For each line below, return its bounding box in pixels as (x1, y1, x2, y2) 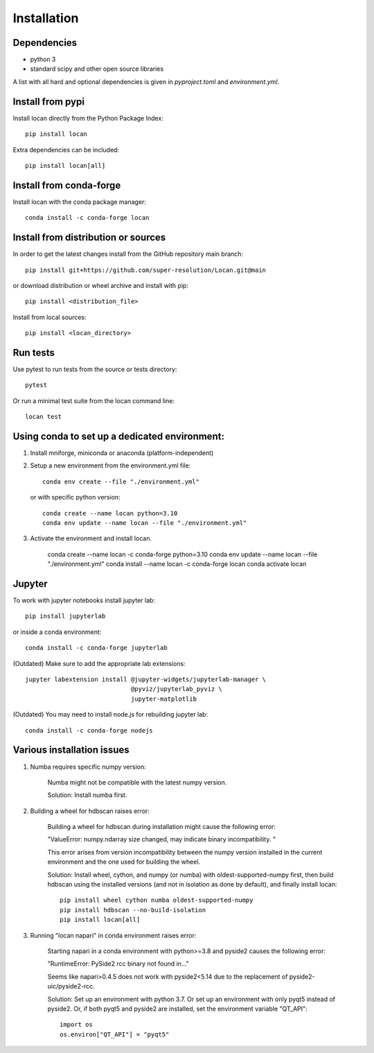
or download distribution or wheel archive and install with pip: (12, 281, 188, 289)
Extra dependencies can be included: (12, 146, 120, 154)
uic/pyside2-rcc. (47, 982, 95, 991)
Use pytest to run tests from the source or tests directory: (12, 365, 177, 373)
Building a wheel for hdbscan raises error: (30, 807, 150, 815)
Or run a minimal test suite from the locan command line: (12, 396, 175, 405)
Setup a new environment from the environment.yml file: (30, 461, 191, 470)
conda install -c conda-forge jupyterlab (25, 644, 168, 652)
